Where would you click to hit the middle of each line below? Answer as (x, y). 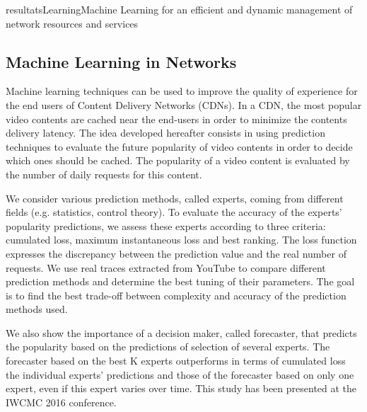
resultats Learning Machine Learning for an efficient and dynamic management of (179, 9)
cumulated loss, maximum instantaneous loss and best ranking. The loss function (181, 240)
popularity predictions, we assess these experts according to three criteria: (166, 225)
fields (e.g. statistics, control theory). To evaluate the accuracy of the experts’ (174, 212)
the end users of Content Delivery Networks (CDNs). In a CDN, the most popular (184, 104)
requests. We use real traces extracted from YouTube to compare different (166, 267)
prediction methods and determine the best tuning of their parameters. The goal (180, 281)
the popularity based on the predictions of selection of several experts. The (168, 347)
